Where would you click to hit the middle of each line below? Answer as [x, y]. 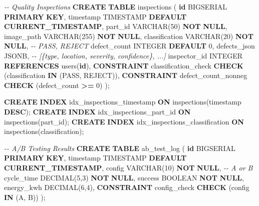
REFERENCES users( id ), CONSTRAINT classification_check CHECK [124, 65]
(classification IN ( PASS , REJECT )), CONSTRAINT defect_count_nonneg [126, 75]
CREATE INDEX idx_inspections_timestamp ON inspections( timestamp [123, 102]
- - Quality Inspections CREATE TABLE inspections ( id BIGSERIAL [115, 6]
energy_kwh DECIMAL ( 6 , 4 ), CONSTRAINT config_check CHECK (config [127, 187]
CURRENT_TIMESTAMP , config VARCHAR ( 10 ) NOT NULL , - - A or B [128, 167]
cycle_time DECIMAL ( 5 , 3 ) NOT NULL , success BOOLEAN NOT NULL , [124, 177]
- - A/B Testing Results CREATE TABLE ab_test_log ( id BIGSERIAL [120, 148]
